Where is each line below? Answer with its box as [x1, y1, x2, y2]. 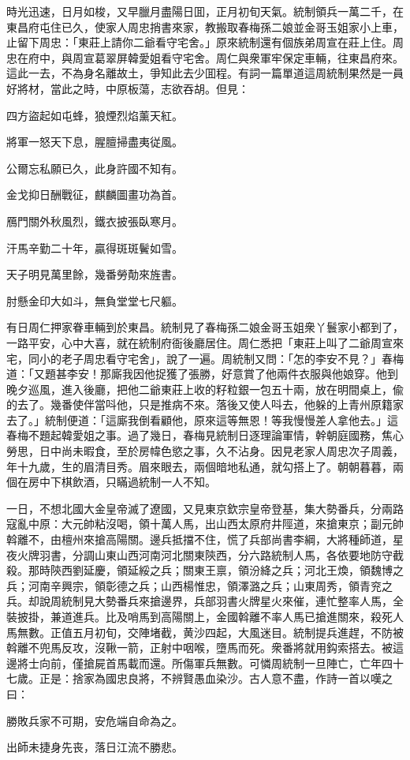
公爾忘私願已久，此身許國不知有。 [6, 159, 183, 176]
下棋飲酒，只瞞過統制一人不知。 [50, 474, 216, 490]
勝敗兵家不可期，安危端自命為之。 [6, 712, 183, 728]
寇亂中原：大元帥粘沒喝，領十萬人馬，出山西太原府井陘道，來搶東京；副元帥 [6, 515, 404, 532]
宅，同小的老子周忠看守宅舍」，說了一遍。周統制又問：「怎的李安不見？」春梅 [6, 350, 404, 366]
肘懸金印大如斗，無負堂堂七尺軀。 [6, 292, 183, 309]
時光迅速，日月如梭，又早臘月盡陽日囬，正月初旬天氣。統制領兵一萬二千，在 [6, 3, 404, 19]
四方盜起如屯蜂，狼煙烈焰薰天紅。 [6, 107, 183, 123]
